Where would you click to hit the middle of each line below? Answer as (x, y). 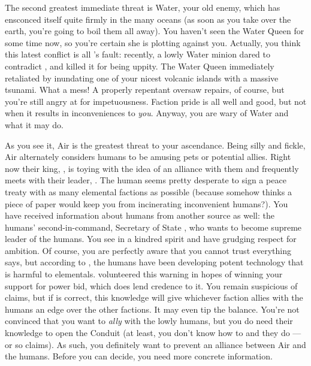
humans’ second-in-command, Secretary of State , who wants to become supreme (153, 227)
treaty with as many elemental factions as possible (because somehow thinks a (148, 191)
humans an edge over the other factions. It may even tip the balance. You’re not (152, 309)
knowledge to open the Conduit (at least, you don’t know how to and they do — (153, 333)
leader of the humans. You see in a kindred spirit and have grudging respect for (151, 239)
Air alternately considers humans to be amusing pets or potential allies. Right (148, 157)
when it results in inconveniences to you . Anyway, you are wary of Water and (147, 113)
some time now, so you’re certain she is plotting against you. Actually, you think (153, 42)
